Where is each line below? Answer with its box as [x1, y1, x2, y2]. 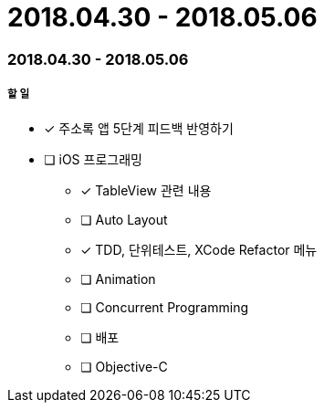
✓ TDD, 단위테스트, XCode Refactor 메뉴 [80, 241, 318, 258]
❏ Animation [80, 270, 156, 287]
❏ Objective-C [80, 358, 168, 374]
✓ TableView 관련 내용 [80, 182, 212, 198]
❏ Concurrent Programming [80, 299, 249, 315]
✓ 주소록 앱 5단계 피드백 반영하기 [44, 120, 234, 136]
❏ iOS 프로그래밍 [44, 151, 142, 167]
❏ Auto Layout [80, 211, 168, 227]
